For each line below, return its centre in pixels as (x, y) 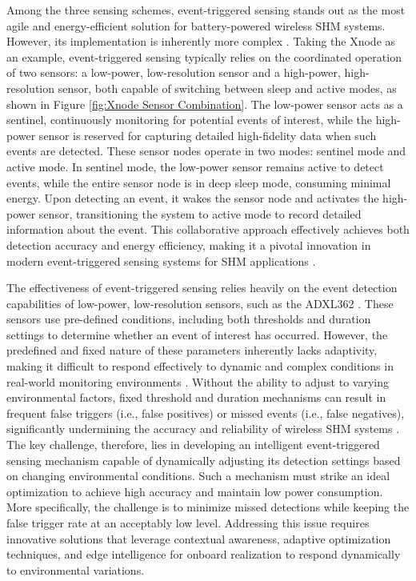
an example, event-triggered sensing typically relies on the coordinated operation (204, 56)
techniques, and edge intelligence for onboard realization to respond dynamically (204, 554)
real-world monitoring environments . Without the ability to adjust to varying (198, 381)
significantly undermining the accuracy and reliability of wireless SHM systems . (203, 429)
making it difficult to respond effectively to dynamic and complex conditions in (200, 366)
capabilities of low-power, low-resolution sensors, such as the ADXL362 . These (200, 303)
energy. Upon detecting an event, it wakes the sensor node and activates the (193, 198)
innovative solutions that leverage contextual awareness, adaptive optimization (199, 538)
